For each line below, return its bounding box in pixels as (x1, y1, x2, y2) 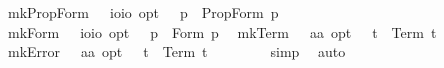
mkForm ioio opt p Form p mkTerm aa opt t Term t (7, 21, 437, 42)
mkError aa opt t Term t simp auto (7, 41, 346, 62)
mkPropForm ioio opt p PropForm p (7, 2, 279, 22)
